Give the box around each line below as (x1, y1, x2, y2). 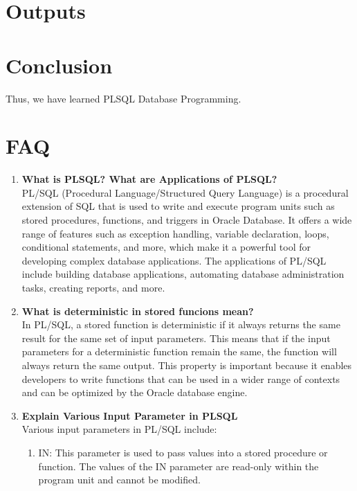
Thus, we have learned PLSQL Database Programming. (6, 91, 241, 105)
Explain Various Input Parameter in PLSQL (21, 408, 238, 422)
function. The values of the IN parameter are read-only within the (38, 458, 319, 473)
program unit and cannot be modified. (38, 472, 201, 487)
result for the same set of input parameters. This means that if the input (21, 330, 331, 345)
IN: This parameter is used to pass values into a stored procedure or (38, 445, 328, 459)
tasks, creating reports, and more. (21, 280, 165, 294)
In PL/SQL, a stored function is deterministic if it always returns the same (21, 317, 340, 332)
